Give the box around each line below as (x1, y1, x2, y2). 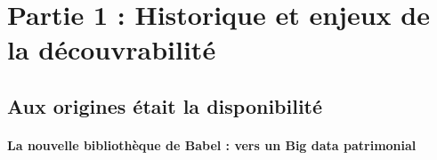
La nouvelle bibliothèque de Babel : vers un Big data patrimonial (7, 135, 417, 154)
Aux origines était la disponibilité (7, 92, 323, 119)
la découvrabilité (7, 31, 216, 68)
